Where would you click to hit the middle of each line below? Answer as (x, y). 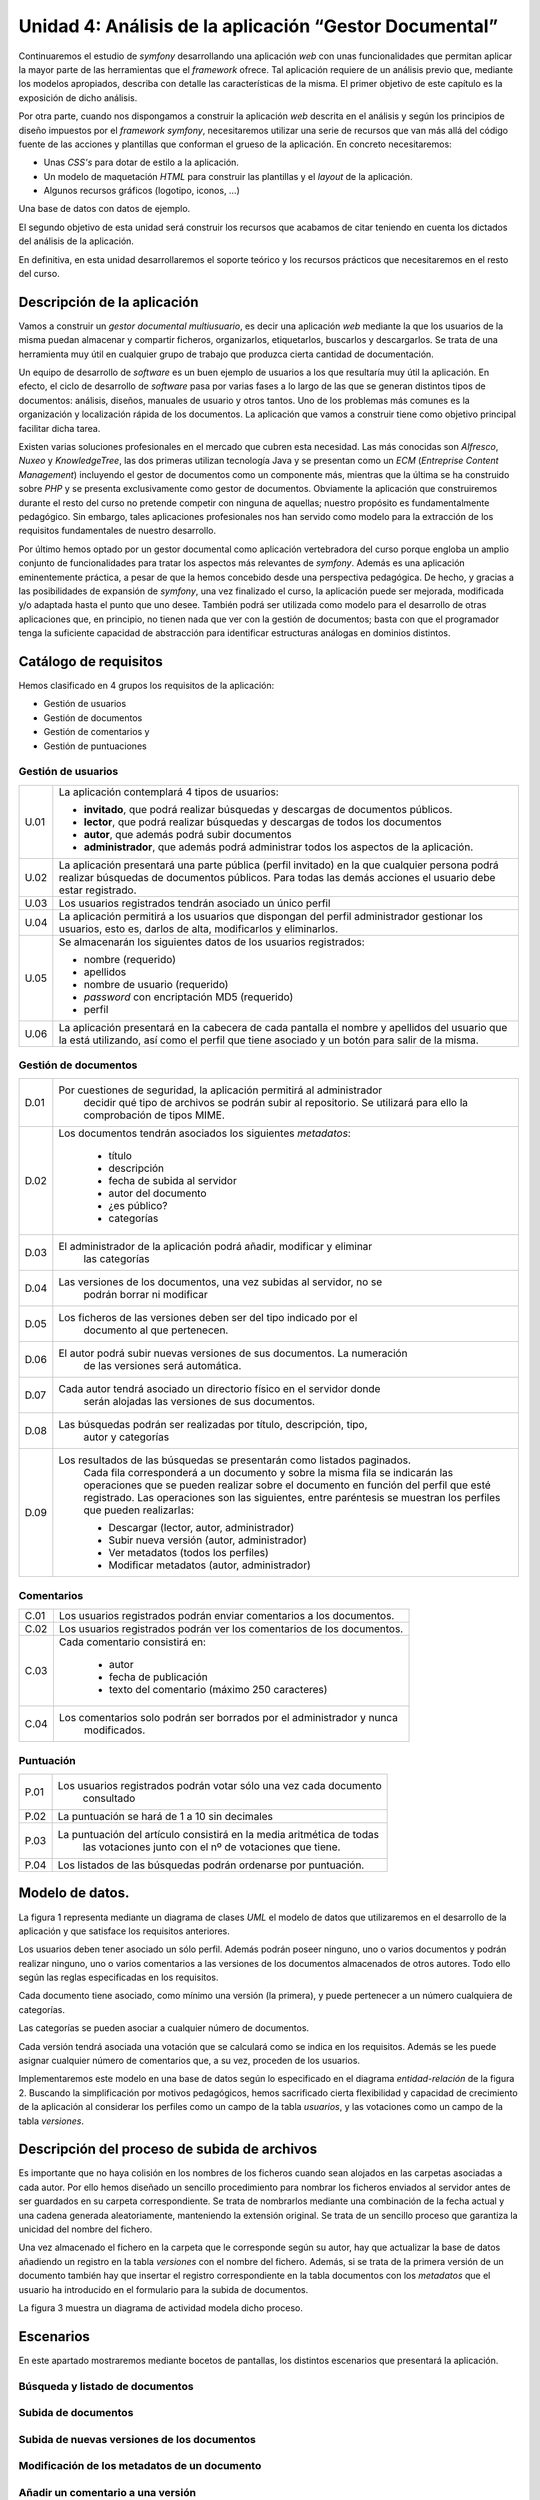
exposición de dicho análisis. (78, 97)
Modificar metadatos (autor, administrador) (210, 1565)
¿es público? (138, 1206)
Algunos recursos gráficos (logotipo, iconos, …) (141, 191)
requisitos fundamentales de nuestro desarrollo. (117, 531)
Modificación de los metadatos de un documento (140, 2466)
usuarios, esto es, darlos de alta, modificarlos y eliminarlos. (198, 928)
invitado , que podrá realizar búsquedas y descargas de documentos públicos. (268, 809)
